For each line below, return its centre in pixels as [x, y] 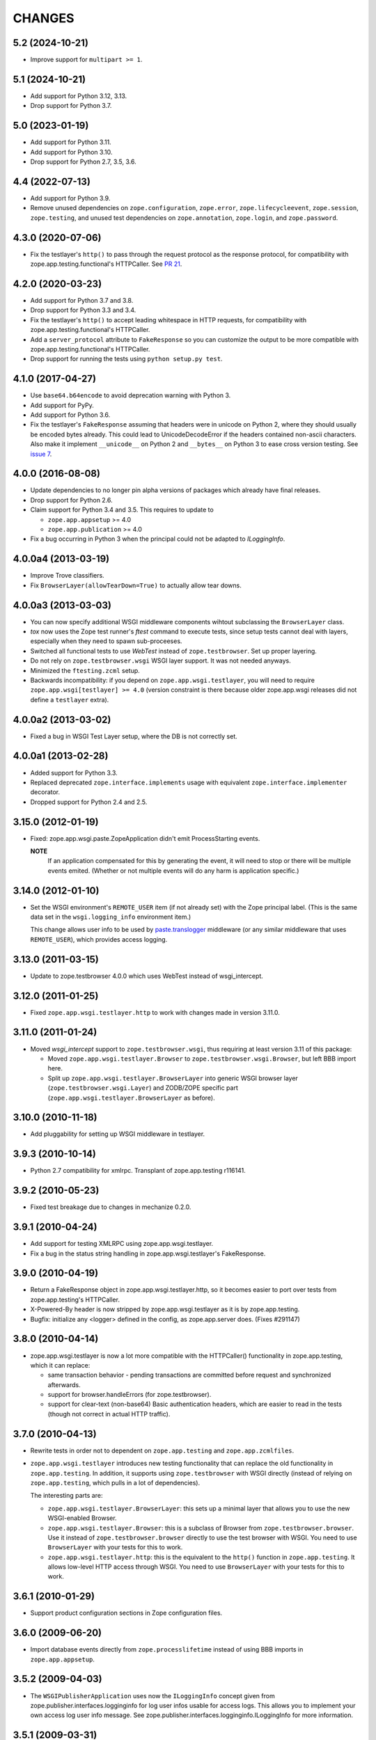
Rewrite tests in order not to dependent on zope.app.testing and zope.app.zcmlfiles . [162, 1450]
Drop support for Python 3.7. [71, 106]
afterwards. [64, 1384]
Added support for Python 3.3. [74, 773]
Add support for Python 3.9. [70, 198]
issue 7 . [41, 454]
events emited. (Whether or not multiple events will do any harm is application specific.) [173, 871]
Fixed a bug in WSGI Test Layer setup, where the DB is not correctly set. [134, 736]
